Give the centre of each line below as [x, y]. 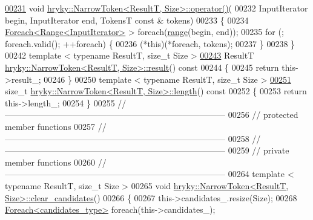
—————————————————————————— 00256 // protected [152, 115]
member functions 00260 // [56, 162]
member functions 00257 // [56, 126]
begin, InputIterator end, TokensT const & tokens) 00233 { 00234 [127, 20]
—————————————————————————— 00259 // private [147, 150]
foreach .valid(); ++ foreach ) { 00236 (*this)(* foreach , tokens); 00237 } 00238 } [150, 43]
